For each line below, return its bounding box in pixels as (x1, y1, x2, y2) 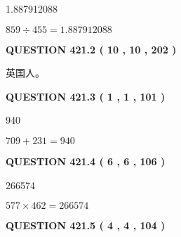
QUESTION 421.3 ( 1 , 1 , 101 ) (6, 89, 166, 103)
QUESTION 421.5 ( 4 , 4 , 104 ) (6, 218, 166, 233)
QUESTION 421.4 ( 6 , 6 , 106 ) (6, 153, 166, 168)
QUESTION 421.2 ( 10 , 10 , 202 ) (6, 41, 177, 56)
